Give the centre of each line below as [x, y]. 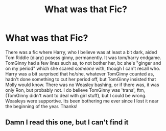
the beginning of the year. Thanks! [41, 106]
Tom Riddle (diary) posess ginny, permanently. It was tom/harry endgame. [83, 58]
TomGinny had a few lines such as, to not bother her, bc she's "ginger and [83, 63]
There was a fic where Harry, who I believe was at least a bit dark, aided [81, 52]
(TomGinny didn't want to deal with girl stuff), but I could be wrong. [76, 95]
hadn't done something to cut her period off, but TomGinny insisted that [81, 79]
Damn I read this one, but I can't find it [67, 123]
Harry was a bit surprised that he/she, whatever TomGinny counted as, [80, 74]
